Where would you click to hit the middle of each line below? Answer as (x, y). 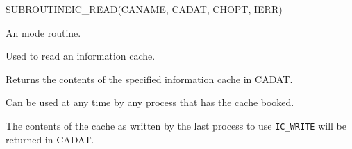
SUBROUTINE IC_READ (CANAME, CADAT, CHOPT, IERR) (144, 9)
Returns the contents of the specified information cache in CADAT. (149, 79)
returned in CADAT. (50, 139)
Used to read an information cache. (81, 56)
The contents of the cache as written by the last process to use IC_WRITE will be (176, 125)
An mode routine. (43, 32)
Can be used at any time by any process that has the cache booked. (150, 102)
